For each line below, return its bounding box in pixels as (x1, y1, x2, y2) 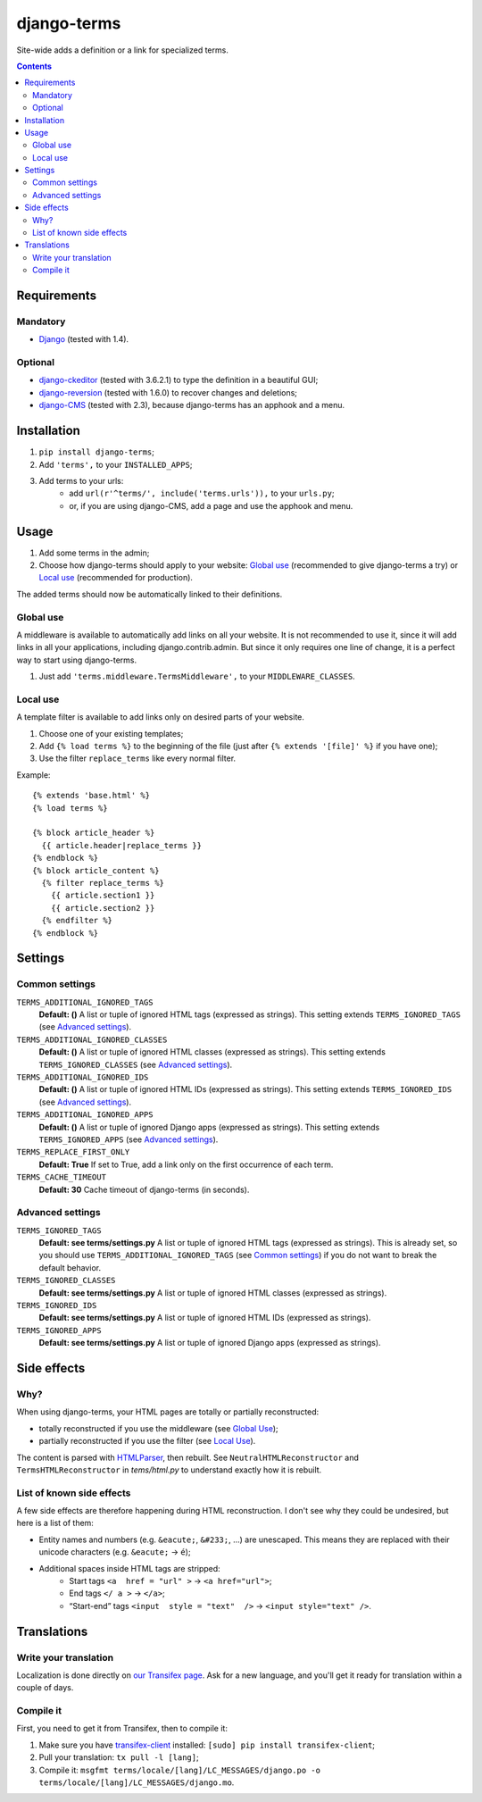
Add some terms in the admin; (38, 547, 150, 558)
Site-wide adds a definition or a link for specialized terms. (16, 45, 229, 55)
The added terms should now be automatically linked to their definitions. (16, 588, 283, 599)
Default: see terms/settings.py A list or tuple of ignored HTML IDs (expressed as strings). (38, 1313, 371, 1323)
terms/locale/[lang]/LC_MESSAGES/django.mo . (38, 1777, 235, 1788)
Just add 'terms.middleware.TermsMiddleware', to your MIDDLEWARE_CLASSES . (38, 671, 356, 682)
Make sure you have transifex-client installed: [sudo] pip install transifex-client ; (38, 1739, 375, 1750)
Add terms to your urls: (38, 475, 124, 486)
